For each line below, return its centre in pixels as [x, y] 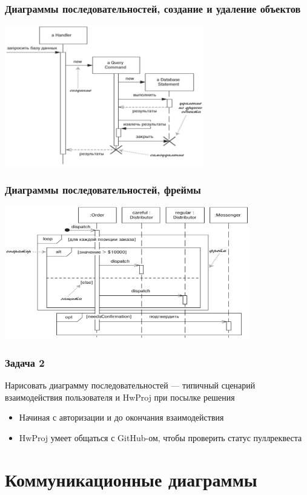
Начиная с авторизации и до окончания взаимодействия [121, 417]
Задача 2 [25, 362]
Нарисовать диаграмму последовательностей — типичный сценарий [130, 385]
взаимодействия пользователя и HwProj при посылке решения [120, 397]
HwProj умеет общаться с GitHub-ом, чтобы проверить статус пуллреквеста [160, 438]
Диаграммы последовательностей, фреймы [103, 190]
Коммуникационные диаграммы [131, 479]
